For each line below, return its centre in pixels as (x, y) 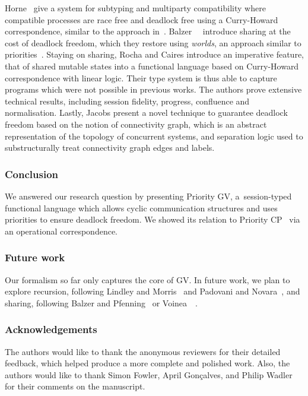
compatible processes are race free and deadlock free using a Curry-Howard (142, 19)
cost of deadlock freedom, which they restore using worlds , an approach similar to (153, 42)
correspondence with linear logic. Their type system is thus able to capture (141, 77)
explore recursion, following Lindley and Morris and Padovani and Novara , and (153, 291)
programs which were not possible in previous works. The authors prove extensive (153, 89)
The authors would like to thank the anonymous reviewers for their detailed (143, 351)
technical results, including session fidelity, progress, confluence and (127, 101)
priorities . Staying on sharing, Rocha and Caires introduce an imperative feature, (154, 54)
